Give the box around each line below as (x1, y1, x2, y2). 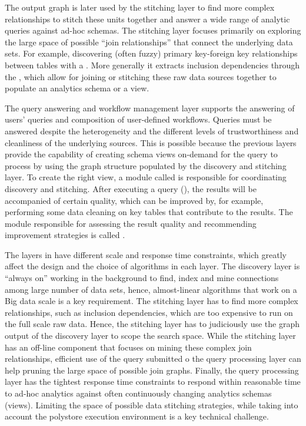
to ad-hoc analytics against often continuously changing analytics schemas (5, 387, 272, 399)
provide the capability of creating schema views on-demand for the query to (5, 148, 278, 160)
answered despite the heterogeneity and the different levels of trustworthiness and (5, 124, 299, 137)
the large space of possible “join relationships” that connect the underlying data (5, 35, 293, 48)
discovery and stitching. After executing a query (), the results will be (5, 182, 257, 194)
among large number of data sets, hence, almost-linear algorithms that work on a (5, 283, 297, 295)
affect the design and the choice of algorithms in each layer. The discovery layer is (5, 260, 300, 272)
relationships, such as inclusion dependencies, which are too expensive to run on (5, 306, 293, 318)
